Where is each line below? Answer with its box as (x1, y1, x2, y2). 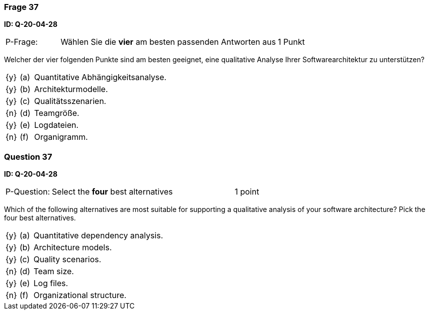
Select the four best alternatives (52, 187, 173, 197)
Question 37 (4, 151, 52, 162)
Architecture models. (33, 242, 112, 253)
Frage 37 (4, 2, 39, 12)
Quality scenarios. (33, 254, 101, 265)
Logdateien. (34, 120, 79, 130)
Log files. (33, 278, 68, 289)
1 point (234, 187, 259, 197)
